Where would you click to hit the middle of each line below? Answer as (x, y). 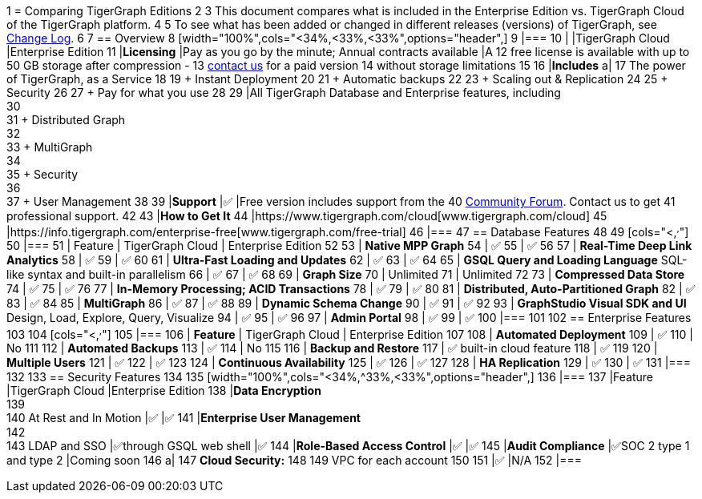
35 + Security (42, 174)
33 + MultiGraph (50, 147)
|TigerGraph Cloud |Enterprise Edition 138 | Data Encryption (164, 391)
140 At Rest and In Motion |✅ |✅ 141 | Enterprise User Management (184, 418)
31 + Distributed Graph (66, 120)
